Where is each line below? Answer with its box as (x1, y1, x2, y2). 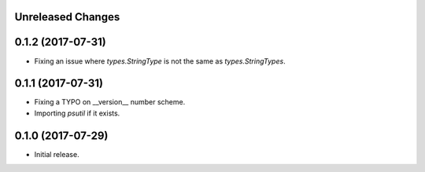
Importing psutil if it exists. (34, 108, 120, 118)
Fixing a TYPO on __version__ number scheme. (34, 97, 186, 107)
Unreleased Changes (14, 10, 120, 24)
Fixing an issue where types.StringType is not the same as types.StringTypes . (34, 56, 286, 66)
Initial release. (34, 149, 79, 159)
